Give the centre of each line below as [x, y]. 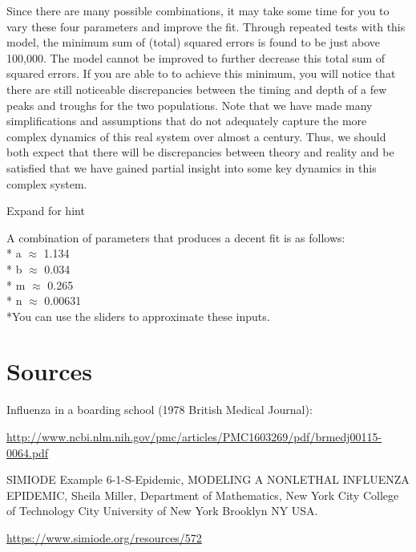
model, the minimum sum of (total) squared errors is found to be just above [194, 42]
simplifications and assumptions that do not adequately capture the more [187, 121]
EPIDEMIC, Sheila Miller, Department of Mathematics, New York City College [203, 495]
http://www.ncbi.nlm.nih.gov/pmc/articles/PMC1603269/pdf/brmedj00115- [194, 436]
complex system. [47, 183]
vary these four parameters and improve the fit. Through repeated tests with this [206, 26]
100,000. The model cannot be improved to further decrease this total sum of [196, 57]
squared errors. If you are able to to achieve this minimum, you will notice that [201, 73]
